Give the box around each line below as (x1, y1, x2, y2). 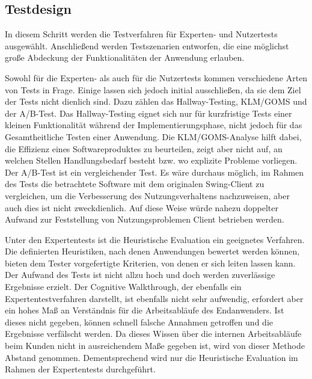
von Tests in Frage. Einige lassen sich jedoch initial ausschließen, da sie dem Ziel (5, 83, 301, 96)
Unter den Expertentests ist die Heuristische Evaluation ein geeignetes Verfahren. (5, 233, 305, 245)
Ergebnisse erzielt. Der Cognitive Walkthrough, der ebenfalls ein (5, 280, 242, 293)
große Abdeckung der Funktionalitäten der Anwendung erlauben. (5, 51, 245, 64)
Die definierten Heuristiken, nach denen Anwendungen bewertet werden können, (5, 245, 300, 257)
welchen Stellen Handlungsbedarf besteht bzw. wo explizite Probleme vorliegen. (5, 154, 298, 167)
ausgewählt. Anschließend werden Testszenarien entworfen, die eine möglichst (5, 39, 289, 52)
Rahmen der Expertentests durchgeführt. (5, 363, 156, 375)
